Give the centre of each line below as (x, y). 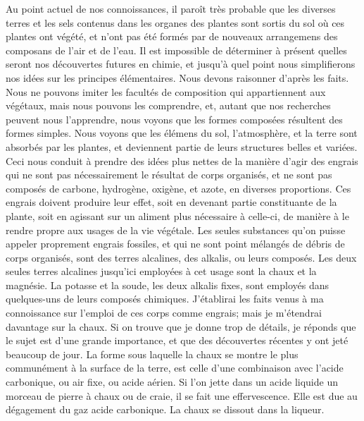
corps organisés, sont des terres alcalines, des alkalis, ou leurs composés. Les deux (181, 257)
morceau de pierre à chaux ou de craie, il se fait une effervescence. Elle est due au (182, 395)
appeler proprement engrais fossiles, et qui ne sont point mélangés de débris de (175, 244)
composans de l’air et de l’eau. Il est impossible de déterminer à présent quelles (176, 50)
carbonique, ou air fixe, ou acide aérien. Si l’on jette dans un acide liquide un (172, 382)
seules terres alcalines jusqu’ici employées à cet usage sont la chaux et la (161, 271)
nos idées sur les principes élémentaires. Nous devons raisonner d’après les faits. (177, 77)
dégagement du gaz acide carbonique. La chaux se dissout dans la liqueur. (165, 409)
